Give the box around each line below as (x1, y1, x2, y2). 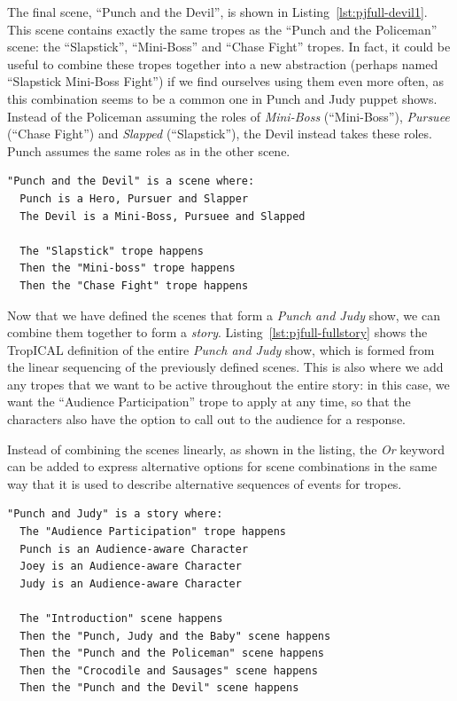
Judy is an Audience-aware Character (19, 577, 242, 590)
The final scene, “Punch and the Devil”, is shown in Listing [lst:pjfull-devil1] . (7, 3, 428, 20)
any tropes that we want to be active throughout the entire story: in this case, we (7, 374, 450, 393)
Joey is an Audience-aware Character (19, 560, 242, 573)
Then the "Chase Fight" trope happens (19, 279, 249, 292)
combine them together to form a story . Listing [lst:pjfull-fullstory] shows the (7, 323, 428, 342)
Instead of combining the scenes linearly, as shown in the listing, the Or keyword (7, 439, 445, 458)
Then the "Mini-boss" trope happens (19, 262, 236, 275)
